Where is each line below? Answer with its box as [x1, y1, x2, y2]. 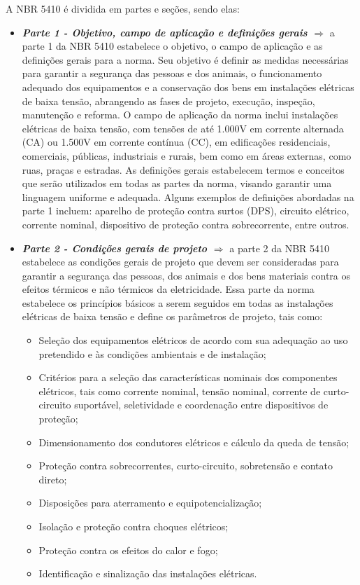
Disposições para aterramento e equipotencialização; [38, 495, 262, 510]
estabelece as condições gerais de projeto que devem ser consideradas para [22, 254, 339, 269]
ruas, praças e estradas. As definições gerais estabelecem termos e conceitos [22, 162, 345, 177]
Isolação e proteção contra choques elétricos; [38, 519, 229, 533]
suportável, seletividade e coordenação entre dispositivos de [74, 397, 329, 412]
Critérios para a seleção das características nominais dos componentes [38, 370, 338, 385]
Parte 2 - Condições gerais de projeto [22, 240, 208, 255]
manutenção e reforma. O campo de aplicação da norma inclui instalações [22, 107, 338, 122]
